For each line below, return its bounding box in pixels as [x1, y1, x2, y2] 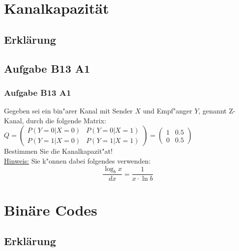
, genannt [198, 106, 227, 116]
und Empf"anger [143, 106, 192, 116]
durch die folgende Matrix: [26, 115, 106, 125]
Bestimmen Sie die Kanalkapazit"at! [4, 146, 113, 156]
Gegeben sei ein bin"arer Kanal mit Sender [4, 106, 133, 116]
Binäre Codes [4, 199, 97, 220]
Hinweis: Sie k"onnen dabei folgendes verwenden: [4, 155, 151, 166]
